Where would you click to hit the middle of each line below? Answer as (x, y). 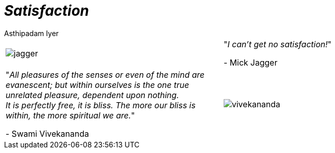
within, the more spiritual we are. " (70, 115)
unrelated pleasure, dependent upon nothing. (92, 95)
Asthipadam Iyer (32, 33)
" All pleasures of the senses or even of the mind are (105, 74)
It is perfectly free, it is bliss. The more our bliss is (101, 105)
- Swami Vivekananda (47, 133)
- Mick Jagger (251, 62)
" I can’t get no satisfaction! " (278, 44)
